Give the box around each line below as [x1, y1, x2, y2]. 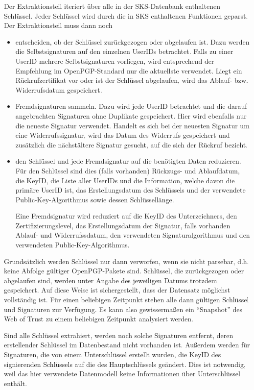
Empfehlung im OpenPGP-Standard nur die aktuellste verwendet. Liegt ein [15, 65, 242, 75]
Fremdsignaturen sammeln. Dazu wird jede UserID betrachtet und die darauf [15, 101, 247, 111]
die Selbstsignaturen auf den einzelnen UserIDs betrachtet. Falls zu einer [15, 46, 233, 56]
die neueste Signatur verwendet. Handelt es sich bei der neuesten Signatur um [15, 120, 250, 130]
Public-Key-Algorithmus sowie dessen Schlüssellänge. [15, 194, 174, 204]
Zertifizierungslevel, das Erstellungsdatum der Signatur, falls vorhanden [15, 220, 231, 230]
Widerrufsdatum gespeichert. [15, 84, 102, 95]
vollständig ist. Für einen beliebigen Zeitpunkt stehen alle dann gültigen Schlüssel [4, 294, 249, 305]
